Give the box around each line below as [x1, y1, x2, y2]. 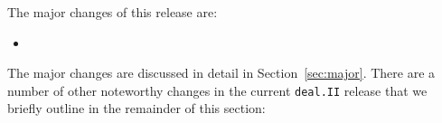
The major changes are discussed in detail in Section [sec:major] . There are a [7, 63, 436, 82]
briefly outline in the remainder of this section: [7, 99, 266, 118]
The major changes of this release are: [7, 3, 218, 21]
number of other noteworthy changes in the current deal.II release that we [7, 80, 428, 99]
